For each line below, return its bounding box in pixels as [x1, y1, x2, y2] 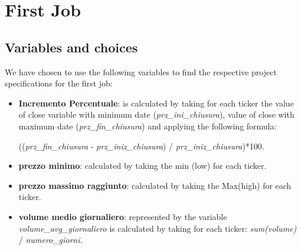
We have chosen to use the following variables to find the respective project [5, 65, 277, 78]
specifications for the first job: [5, 77, 113, 89]
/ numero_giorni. [18, 234, 83, 246]
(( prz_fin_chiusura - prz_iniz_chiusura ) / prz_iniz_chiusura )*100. [18, 139, 264, 152]
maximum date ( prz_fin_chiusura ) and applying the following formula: [18, 119, 277, 132]
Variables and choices [5, 38, 138, 56]
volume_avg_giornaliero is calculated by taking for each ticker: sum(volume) [18, 222, 297, 234]
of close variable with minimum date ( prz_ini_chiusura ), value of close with [18, 108, 295, 121]
